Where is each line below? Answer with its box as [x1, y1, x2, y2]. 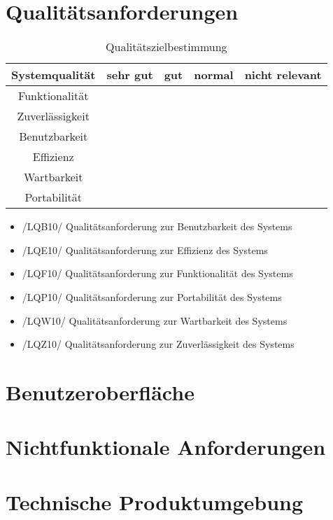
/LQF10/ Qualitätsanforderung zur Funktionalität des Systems [22, 266, 293, 281]
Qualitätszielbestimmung [106, 38, 227, 55]
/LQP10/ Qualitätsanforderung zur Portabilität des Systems [22, 289, 282, 304]
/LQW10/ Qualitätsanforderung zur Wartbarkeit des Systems [22, 313, 288, 328]
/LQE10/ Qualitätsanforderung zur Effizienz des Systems [22, 242, 268, 257]
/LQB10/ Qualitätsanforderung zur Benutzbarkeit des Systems [22, 219, 292, 234]
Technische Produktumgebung [6, 487, 304, 516]
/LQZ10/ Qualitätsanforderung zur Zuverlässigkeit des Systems [22, 337, 295, 351]
